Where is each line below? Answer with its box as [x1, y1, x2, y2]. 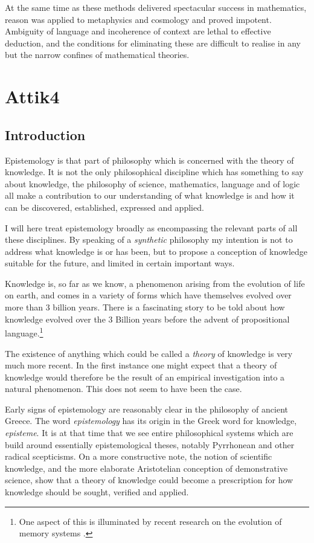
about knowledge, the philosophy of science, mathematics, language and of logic [5, 177, 300, 190]
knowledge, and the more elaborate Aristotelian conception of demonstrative [5, 461, 288, 474]
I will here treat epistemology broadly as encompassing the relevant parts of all [5, 221, 298, 234]
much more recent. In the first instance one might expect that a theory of [5, 359, 277, 371]
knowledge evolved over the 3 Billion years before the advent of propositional [5, 312, 290, 325]
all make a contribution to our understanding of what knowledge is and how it [5, 189, 295, 202]
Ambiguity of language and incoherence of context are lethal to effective [5, 25, 271, 37]
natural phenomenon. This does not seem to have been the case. [5, 382, 242, 395]
